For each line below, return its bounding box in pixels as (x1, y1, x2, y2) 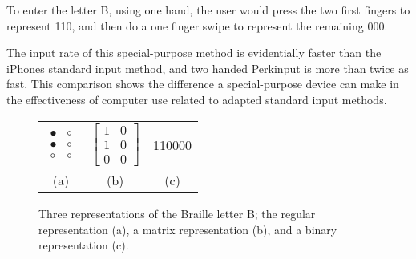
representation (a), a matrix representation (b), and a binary (38, 221, 337, 237)
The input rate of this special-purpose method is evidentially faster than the (6, 44, 382, 61)
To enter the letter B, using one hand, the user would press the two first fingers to (6, 2, 410, 18)
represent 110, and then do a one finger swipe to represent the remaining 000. (6, 17, 388, 34)
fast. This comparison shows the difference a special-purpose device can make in (6, 75, 399, 92)
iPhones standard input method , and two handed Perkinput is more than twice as (6, 59, 409, 76)
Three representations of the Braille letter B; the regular (38, 205, 316, 222)
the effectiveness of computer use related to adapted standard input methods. (6, 91, 387, 107)
